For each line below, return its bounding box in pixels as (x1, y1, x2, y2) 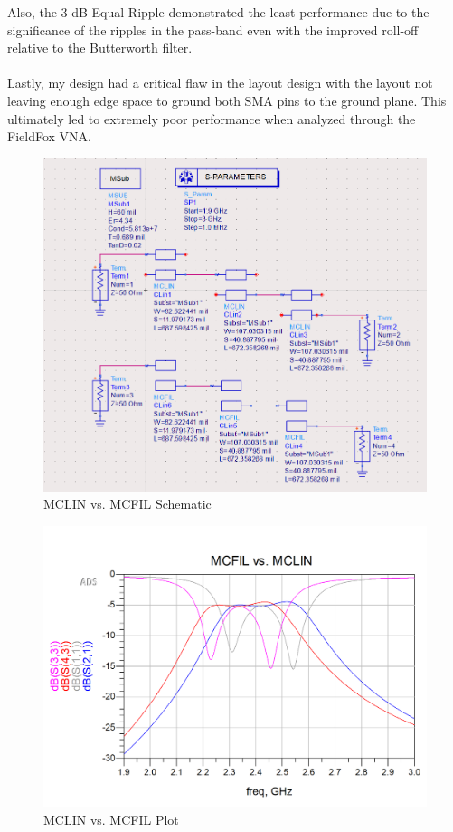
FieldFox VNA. (7, 127, 91, 146)
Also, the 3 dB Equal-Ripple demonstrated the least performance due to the (7, 3, 429, 21)
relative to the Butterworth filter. (7, 38, 193, 57)
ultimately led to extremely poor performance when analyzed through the (7, 109, 416, 128)
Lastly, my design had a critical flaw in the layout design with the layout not (7, 73, 433, 92)
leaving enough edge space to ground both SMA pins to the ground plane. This (7, 91, 447, 110)
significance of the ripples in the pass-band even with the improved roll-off (7, 20, 419, 39)
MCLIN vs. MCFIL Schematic (43, 494, 212, 513)
